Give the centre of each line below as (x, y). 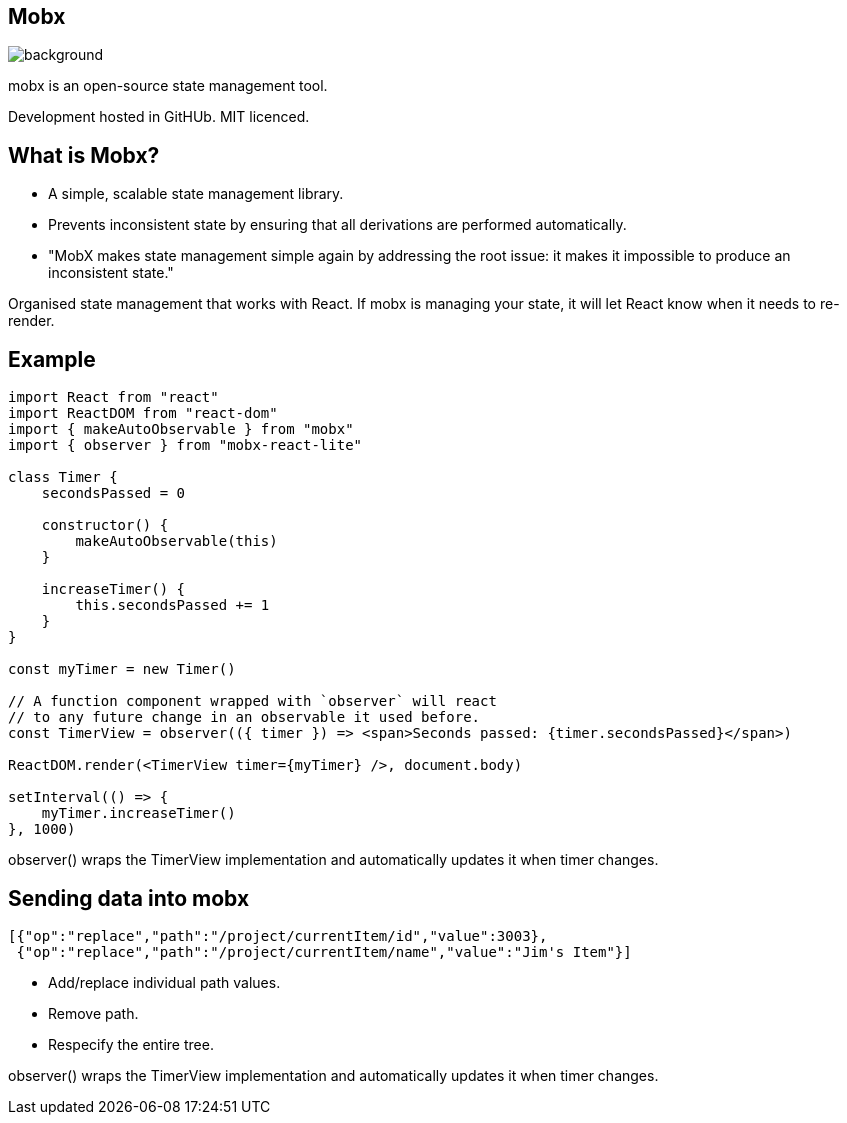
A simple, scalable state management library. (196, 194)
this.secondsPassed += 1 (172, 605)
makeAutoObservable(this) (176, 541)
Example (52, 359)
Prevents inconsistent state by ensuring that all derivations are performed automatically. (337, 225)
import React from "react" (113, 397)
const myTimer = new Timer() (122, 669)
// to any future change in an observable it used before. (244, 717)
